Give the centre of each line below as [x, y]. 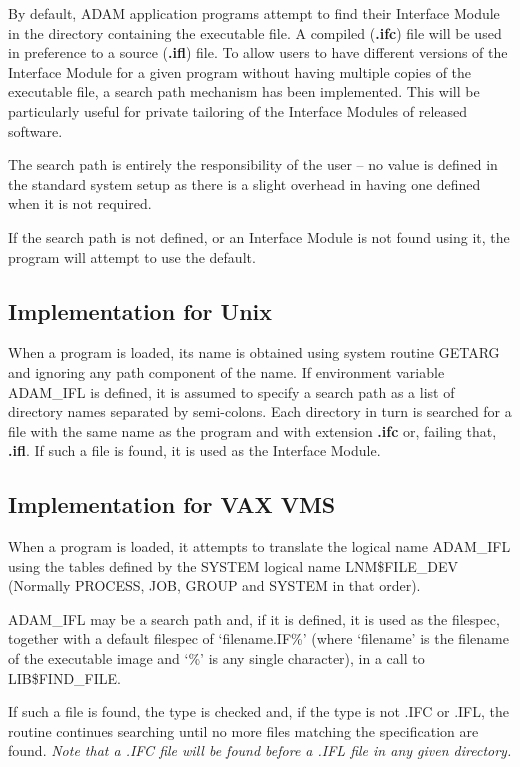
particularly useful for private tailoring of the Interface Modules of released [238, 110]
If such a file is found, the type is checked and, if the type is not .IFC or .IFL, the [259, 711]
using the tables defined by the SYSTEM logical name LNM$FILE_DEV [233, 565]
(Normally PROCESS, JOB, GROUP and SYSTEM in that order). [214, 585]
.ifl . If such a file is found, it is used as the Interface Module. [194, 450]
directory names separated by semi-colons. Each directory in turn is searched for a [260, 411]
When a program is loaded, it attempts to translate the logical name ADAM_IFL [259, 546]
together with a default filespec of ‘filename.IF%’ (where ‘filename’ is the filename [258, 638]
